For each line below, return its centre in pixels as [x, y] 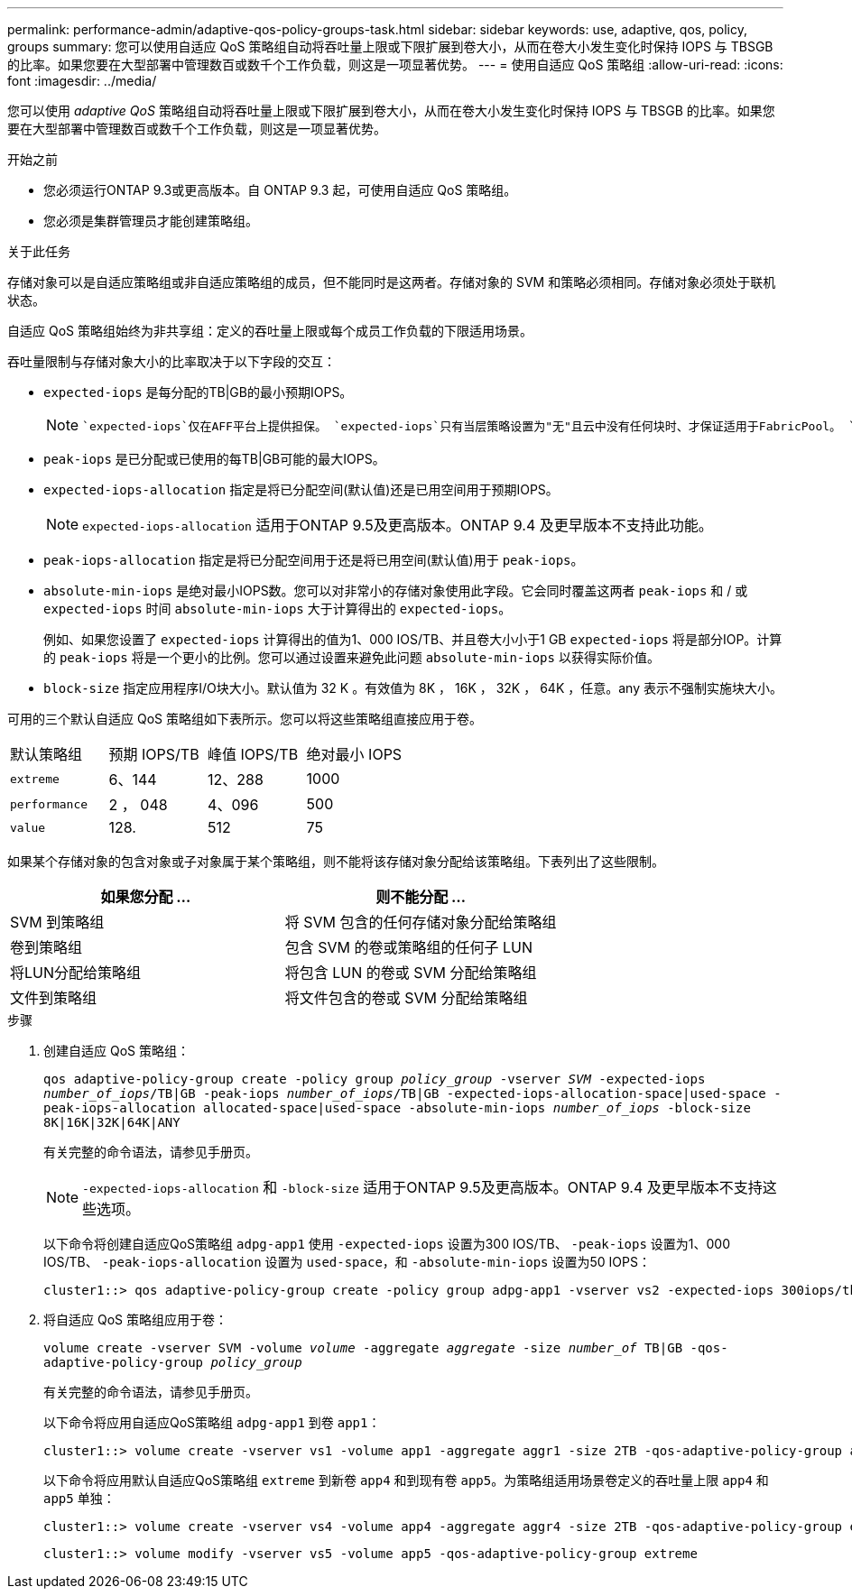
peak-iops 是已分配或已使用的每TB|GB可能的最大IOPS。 [214, 459]
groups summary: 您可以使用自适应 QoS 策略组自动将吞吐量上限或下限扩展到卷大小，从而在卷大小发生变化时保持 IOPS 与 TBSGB [390, 46]
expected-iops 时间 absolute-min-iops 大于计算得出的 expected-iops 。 [278, 609]
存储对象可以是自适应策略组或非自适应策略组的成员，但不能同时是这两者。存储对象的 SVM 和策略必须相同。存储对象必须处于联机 [392, 282]
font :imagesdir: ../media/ [82, 81]
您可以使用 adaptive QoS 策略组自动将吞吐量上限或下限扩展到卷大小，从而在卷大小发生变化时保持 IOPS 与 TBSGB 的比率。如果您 [391, 111]
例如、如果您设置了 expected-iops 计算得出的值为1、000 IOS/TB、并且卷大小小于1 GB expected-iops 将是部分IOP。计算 [413, 639]
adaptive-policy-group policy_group [173, 1362]
